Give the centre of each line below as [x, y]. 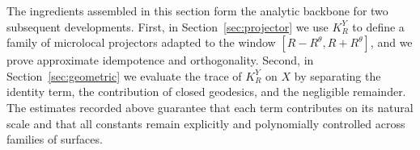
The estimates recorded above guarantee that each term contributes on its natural [210, 107]
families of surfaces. [55, 139]
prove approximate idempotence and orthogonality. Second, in [160, 60]
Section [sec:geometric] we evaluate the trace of [124, 75]
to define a [378, 26]
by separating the [337, 75]
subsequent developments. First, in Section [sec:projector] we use [168, 26]
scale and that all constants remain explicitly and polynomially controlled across [206, 123]
